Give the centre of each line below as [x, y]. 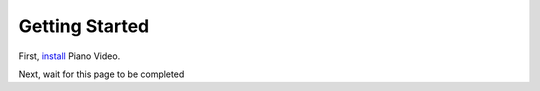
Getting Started [84, 26]
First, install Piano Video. [69, 56]
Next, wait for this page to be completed [101, 74]
